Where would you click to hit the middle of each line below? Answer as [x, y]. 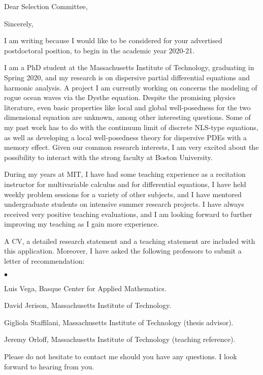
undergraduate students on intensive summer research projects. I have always [124, 204]
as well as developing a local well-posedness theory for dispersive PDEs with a [126, 137]
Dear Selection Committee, [46, 6]
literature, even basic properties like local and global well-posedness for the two [127, 107]
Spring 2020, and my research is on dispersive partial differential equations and [127, 77]
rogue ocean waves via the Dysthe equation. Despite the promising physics [120, 97]
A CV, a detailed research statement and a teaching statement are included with [130, 241]
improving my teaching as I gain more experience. [82, 224]
